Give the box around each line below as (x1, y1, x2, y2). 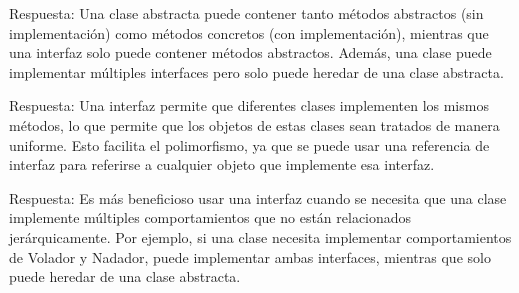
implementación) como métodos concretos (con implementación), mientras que (9, 22, 489, 43)
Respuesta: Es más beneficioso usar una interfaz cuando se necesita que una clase (9, 187, 507, 208)
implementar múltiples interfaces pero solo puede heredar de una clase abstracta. (9, 61, 504, 82)
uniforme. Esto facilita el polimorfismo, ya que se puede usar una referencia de (9, 134, 490, 155)
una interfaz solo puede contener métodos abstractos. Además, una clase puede (9, 42, 492, 63)
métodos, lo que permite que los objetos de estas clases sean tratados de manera (9, 114, 500, 135)
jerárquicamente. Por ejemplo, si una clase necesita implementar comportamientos (9, 226, 512, 247)
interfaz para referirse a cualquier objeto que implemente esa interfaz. (9, 154, 435, 175)
